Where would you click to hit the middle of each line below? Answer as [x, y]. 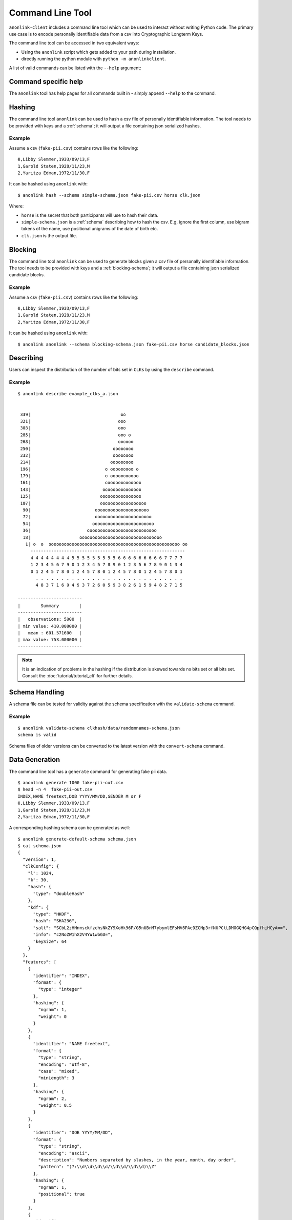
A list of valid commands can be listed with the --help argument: [75, 68]
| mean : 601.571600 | [50, 633]
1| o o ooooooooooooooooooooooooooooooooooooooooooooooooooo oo [106, 544]
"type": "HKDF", [52, 914]
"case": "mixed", [59, 1071]
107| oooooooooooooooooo [83, 503]
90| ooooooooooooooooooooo [86, 510]
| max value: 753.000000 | [50, 640]
